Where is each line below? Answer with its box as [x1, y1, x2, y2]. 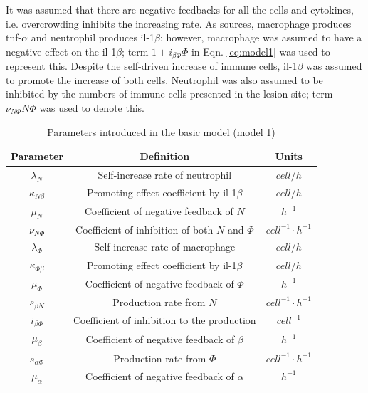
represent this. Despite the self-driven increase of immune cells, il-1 [6, 58, 298, 73]
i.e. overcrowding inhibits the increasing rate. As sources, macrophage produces [6, 16, 352, 31]
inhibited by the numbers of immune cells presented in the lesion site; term [6, 86, 333, 101]
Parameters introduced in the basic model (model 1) [47, 124, 275, 139]
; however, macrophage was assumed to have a [160, 30, 362, 45]
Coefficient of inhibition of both [75, 221, 214, 236]
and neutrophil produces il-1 [31, 30, 155, 45]
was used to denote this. [39, 100, 144, 115]
